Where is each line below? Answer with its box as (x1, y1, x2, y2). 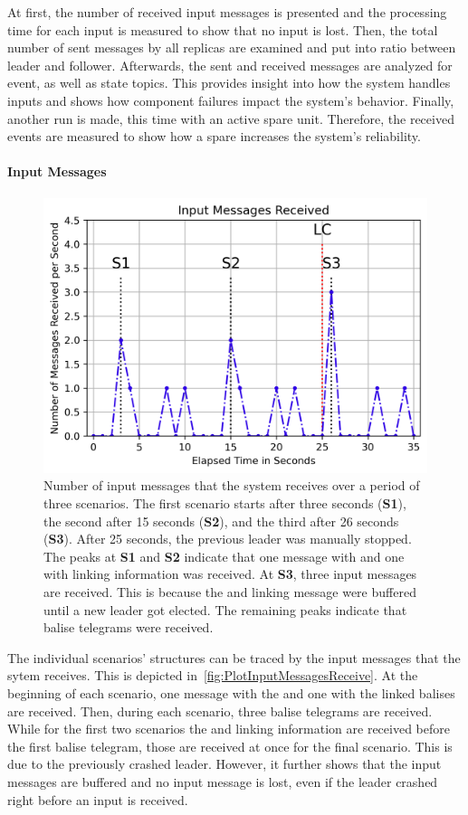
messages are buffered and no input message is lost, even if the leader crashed (7, 772, 438, 791)
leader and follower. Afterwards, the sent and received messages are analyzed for (7, 55, 453, 74)
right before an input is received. (7, 790, 188, 809)
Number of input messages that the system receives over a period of (43, 476, 420, 495)
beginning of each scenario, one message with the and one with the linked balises (7, 684, 455, 702)
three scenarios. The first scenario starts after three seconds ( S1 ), (43, 494, 406, 513)
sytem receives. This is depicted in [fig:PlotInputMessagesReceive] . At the (7, 666, 418, 685)
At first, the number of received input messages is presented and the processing (7, 3, 447, 21)
